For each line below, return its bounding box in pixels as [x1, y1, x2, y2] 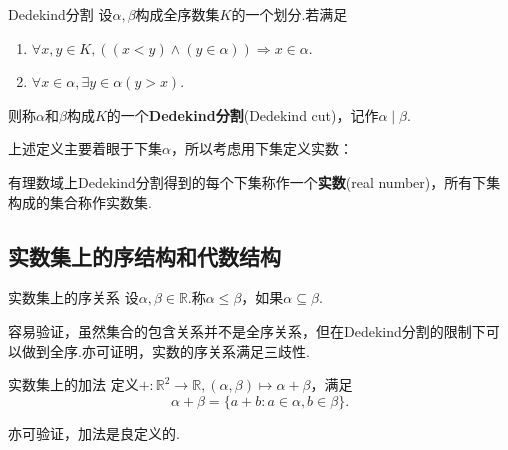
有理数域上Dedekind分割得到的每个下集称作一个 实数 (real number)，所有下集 [8, 171, 501, 192]
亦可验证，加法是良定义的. [8, 422, 180, 443]
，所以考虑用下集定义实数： [170, 138, 353, 159]
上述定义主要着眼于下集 [8, 138, 162, 159]
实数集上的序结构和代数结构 [8, 240, 281, 271]
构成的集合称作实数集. [8, 191, 152, 212]
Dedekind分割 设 [8, 4, 113, 24]
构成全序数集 [135, 4, 220, 24]
